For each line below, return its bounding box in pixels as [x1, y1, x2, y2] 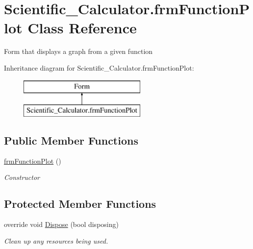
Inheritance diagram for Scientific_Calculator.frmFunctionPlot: [4, 62, 194, 73]
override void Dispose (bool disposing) [4, 219, 119, 229]
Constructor [4, 172, 40, 182]
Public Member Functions [4, 133, 138, 148]
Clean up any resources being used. [4, 235, 108, 246]
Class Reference [27, 18, 137, 38]
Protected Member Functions [4, 196, 156, 211]
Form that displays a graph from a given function [4, 46, 153, 56]
